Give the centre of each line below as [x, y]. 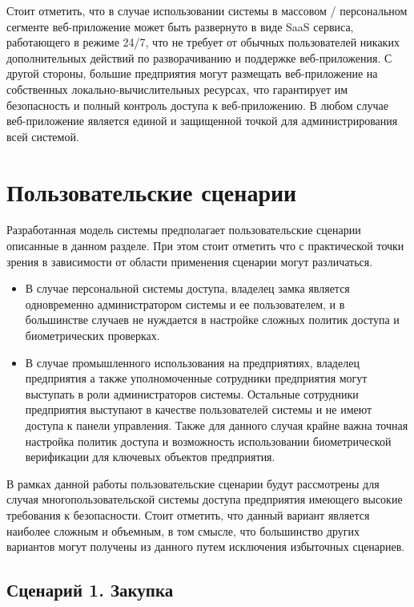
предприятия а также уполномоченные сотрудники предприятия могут [196, 378]
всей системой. [43, 136]
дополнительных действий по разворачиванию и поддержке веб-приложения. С [199, 57]
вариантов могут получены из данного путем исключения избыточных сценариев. [206, 546]
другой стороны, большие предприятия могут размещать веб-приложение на [192, 73]
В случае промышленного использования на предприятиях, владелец [192, 362]
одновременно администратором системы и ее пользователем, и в [185, 303]
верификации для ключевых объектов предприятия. [150, 457]
